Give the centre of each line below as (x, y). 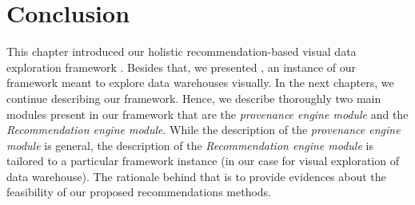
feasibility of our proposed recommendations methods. (139, 192)
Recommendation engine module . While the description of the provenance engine (204, 130)
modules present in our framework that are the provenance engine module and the (207, 114)
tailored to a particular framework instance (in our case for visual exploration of (203, 161)
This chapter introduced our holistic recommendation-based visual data (182, 51)
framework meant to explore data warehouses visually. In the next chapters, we (200, 83)
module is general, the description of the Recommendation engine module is (190, 145)
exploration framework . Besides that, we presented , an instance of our (182, 67)
